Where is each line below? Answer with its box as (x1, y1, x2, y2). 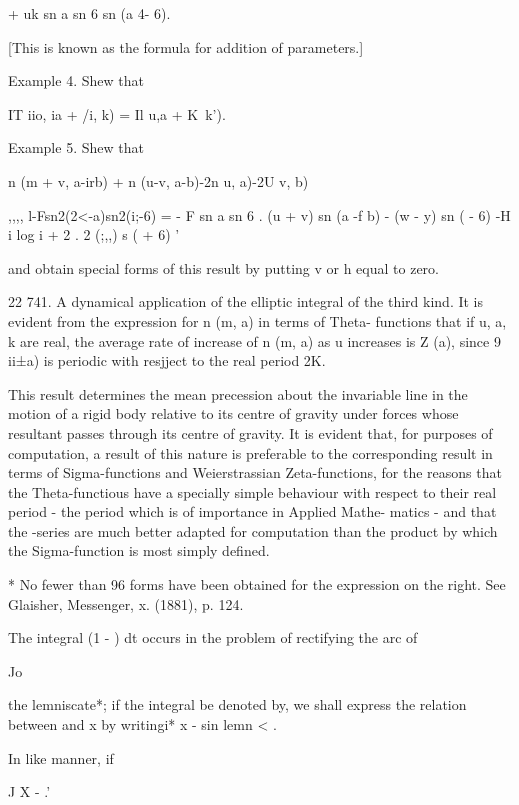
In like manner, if (8, 747, 114, 768)
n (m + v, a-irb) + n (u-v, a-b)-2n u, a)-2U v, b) (8, 170, 309, 191)
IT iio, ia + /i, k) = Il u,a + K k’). (8, 103, 226, 124)
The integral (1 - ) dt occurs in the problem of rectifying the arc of (8, 627, 418, 648)
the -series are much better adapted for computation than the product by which (8, 520, 498, 541)
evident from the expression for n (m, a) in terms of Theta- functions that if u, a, (8, 310, 507, 331)
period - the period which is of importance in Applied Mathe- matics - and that (8, 501, 497, 522)
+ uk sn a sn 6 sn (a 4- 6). (8, 3, 171, 23)
